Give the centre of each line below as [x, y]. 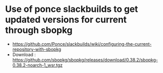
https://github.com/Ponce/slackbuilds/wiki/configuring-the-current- [82, 44]
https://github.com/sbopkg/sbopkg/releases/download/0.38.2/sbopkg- [85, 60]
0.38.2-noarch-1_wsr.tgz [38, 65]
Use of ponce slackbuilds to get [72, 9]
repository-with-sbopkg [37, 49]
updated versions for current [66, 20]
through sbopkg [39, 30]
